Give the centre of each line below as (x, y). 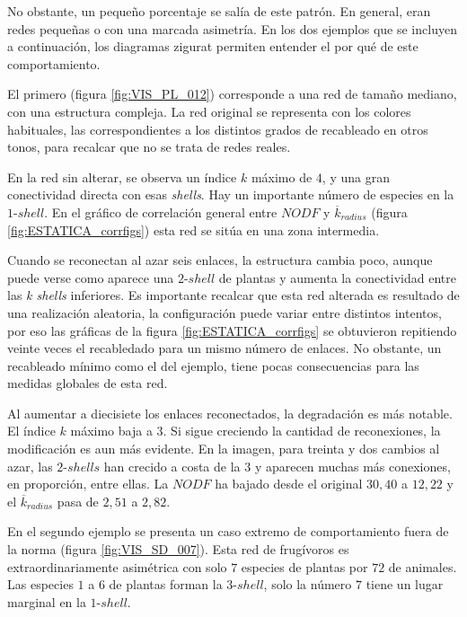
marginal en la (47, 601)
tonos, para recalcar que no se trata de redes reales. (149, 147)
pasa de (78, 501)
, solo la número (308, 584)
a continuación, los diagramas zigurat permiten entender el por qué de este (213, 46)
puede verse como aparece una (91, 277)
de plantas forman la (166, 584)
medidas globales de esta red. (88, 383)
